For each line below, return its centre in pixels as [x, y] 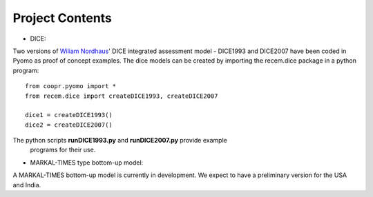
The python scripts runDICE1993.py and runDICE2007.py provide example [120, 141]
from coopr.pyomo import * [71, 86]
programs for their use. [63, 150]
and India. [27, 185]
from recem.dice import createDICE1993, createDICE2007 [122, 96]
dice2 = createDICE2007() [69, 125]
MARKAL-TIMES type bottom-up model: [87, 163]
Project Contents [62, 18]
